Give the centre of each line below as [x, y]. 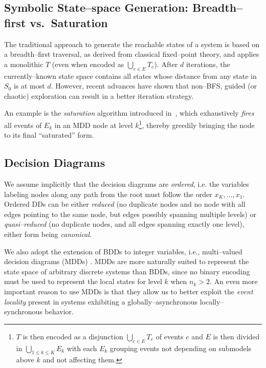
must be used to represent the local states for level [83, 281]
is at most [29, 86]
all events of [23, 125]
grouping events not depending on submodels [181, 348]
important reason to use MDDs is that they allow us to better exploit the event [129, 291]
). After [166, 64]
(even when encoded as [88, 64]
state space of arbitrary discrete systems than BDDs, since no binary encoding [127, 271]
